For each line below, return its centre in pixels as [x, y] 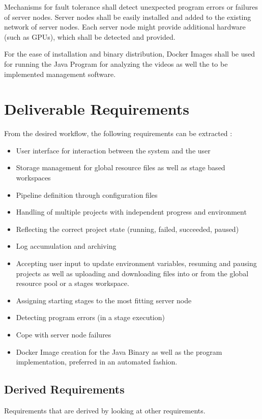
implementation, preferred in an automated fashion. [97, 362]
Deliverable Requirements [97, 109]
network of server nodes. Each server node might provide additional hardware [125, 27]
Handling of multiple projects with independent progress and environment [131, 212]
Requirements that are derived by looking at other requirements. [105, 410]
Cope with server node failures [64, 334]
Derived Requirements [64, 389]
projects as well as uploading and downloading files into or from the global [132, 273]
